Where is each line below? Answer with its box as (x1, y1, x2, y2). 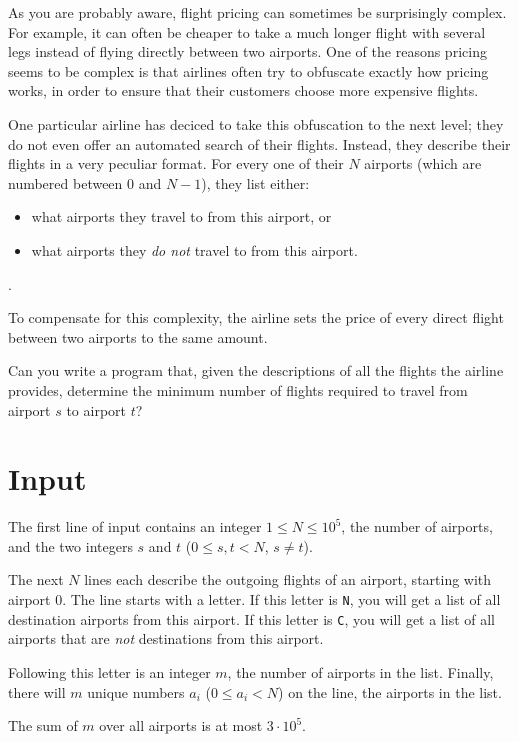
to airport (66, 399, 126, 420)
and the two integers (8, 535, 133, 556)
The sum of (8, 715, 78, 736)
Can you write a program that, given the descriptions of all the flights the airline (8, 360, 504, 381)
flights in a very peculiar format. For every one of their (8, 153, 344, 174)
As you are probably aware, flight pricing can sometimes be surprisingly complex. (8, 2, 507, 22)
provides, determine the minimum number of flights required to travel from (8, 379, 468, 400)
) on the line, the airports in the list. (278, 681, 502, 702)
